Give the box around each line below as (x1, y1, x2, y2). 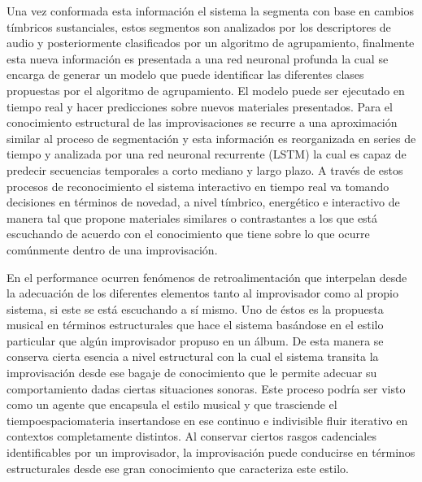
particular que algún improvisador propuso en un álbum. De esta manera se (7, 332, 384, 349)
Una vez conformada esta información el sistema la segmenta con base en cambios (7, 2, 414, 19)
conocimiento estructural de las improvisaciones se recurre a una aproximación (7, 114, 398, 131)
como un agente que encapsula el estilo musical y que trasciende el (7, 396, 337, 413)
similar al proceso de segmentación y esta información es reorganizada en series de (7, 129, 416, 146)
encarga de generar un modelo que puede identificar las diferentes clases (7, 66, 364, 83)
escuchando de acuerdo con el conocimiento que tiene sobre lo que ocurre (7, 225, 370, 242)
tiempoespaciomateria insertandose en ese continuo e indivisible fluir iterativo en (7, 411, 408, 428)
